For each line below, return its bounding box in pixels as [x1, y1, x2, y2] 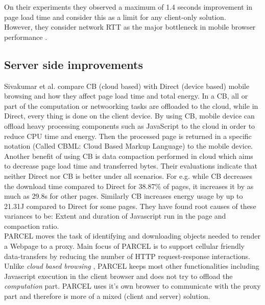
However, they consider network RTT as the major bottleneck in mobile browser [4, 21, 256, 32]
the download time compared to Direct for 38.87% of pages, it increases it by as [4, 180, 254, 191]
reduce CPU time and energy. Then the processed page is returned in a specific [4, 130, 252, 141]
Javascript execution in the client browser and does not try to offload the [4, 270, 233, 281]
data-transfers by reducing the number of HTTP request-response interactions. [4, 250, 250, 261]
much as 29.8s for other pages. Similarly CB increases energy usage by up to [4, 191, 243, 201]
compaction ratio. [4, 220, 59, 231]
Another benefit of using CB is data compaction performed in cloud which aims [4, 150, 253, 161]
